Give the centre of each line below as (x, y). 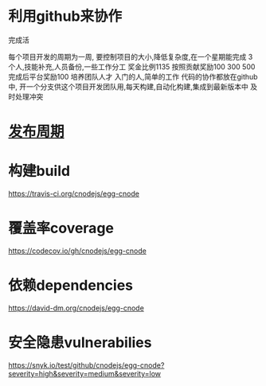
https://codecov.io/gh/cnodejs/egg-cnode (78, 251)
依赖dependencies (71, 285)
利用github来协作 (65, 16)
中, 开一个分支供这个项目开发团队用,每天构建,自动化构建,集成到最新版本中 (129, 86)
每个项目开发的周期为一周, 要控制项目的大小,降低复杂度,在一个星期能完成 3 (131, 57)
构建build (39, 171)
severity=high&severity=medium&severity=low (85, 373)
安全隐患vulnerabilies (80, 343)
